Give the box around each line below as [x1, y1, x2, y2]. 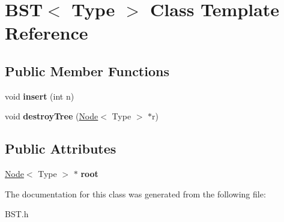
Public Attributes [5, 139, 116, 158]
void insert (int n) [5, 89, 74, 102]
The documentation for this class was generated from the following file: [5, 187, 266, 200]
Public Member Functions [5, 61, 169, 80]
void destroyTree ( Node [5, 110, 98, 122]
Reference [5, 20, 88, 45]
